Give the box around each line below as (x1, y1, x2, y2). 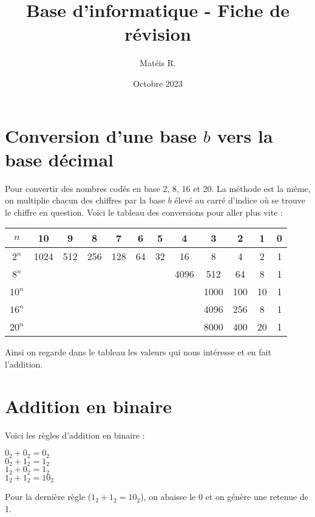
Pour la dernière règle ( (5, 490, 92, 503)
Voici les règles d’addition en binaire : (5, 428, 145, 441)
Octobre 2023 (133, 77, 183, 89)
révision (124, 21, 191, 46)
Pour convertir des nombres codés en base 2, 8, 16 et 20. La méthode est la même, (5, 182, 311, 194)
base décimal (5, 146, 114, 171)
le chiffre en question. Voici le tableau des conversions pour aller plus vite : (5, 205, 283, 218)
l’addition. (5, 358, 43, 370)
